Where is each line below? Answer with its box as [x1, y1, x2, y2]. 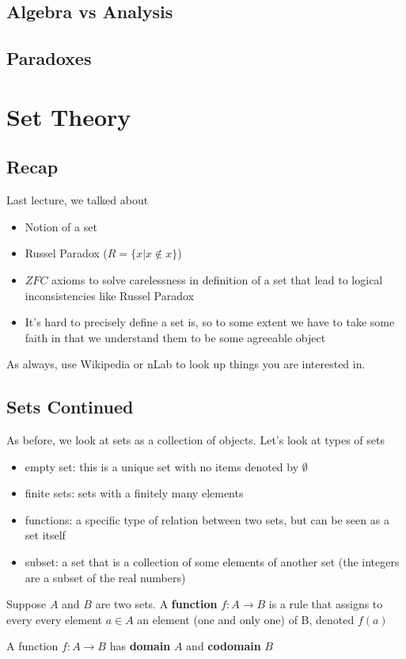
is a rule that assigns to [268, 596, 383, 612]
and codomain [186, 638, 261, 654]
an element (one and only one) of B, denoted [137, 611, 355, 627]
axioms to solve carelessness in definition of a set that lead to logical [51, 271, 383, 288]
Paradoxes [6, 46, 92, 70]
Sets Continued [6, 394, 134, 419]
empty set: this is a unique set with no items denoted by [25, 458, 299, 474]
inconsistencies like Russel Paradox [25, 287, 194, 303]
